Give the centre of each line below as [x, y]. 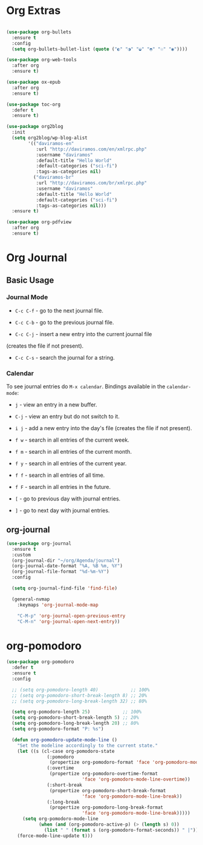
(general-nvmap [31, 599]
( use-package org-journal [39, 544]
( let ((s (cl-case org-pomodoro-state [66, 751]
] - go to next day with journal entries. [62, 511]
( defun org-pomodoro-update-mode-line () [65, 740]
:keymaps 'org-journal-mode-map [58, 605]
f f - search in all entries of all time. [60, 475]
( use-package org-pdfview [39, 222]
